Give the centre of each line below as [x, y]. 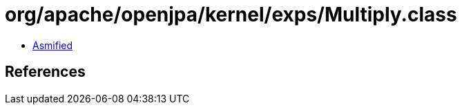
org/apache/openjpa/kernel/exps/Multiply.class [231, 15]
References [45, 72]
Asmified [53, 45]
